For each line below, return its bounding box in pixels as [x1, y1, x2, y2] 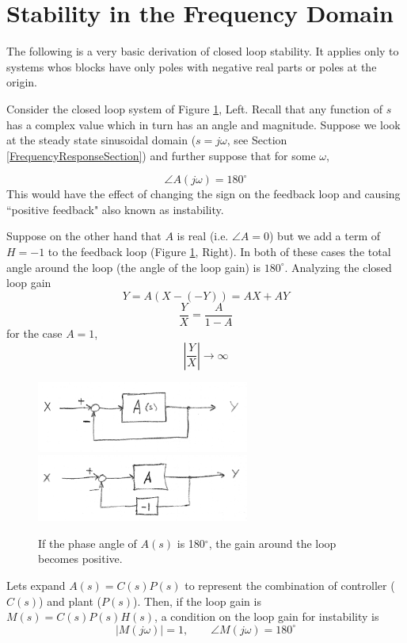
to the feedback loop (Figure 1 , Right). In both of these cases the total [48, 243, 391, 260]
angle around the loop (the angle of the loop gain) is [6, 258, 261, 275]
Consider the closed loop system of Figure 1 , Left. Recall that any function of [6, 100, 383, 117]
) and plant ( [39, 592, 102, 609]
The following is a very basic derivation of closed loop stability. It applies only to [6, 43, 399, 59]
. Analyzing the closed [284, 258, 392, 275]
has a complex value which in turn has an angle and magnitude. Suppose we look [6, 116, 401, 132]
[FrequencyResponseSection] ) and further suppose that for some [6, 147, 316, 163]
